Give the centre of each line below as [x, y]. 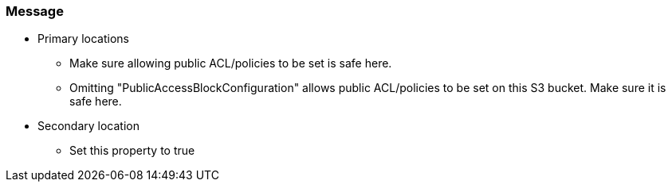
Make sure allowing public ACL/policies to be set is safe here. [231, 63]
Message [35, 11]
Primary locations [83, 39]
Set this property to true [132, 151]
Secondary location [88, 126]
